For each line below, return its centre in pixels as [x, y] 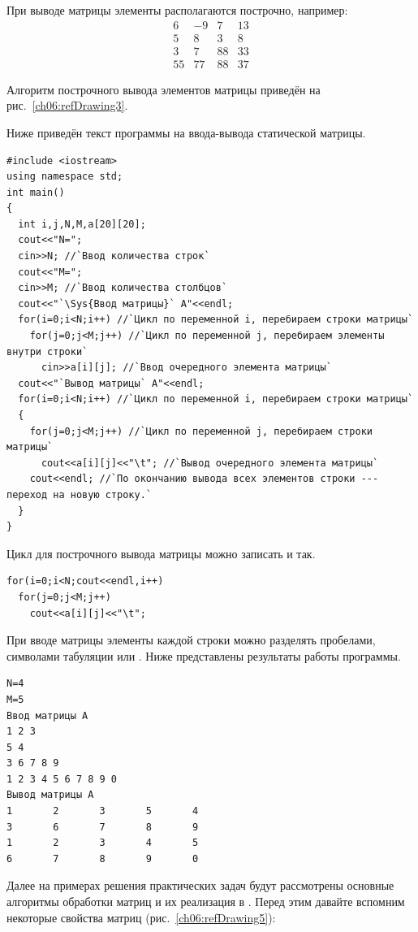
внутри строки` [47, 351]
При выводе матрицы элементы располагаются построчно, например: [177, 10]
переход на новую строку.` [79, 494]
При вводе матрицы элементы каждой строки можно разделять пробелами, [191, 640]
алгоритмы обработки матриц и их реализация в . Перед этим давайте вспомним [206, 902]
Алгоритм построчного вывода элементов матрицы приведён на [164, 89]
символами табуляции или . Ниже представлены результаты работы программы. [204, 655]
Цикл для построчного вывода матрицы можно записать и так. [161, 553]
